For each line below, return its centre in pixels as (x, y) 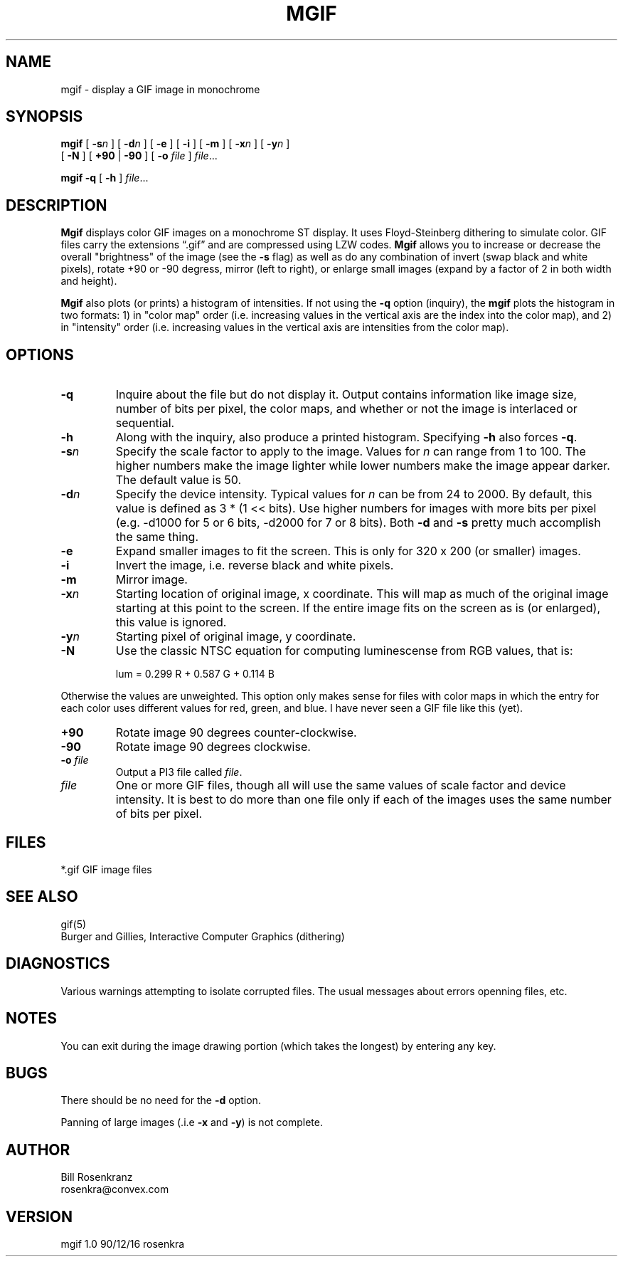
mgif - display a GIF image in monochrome (160, 89)
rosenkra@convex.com (115, 1189)
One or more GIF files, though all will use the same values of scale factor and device (341, 785)
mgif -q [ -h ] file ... (105, 178)
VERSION (39, 1216)
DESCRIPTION (57, 205)
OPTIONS (40, 354)
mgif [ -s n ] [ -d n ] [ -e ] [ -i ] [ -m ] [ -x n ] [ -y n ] (175, 144)
